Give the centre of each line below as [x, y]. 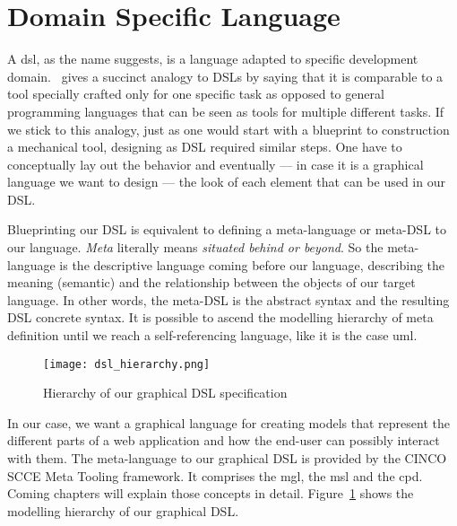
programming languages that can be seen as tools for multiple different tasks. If [226, 111]
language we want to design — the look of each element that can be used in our [226, 182]
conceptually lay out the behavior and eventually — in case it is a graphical [216, 164]
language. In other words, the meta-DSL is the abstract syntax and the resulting [228, 299]
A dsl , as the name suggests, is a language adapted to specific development [213, 59]
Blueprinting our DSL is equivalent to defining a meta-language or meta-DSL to [227, 229]
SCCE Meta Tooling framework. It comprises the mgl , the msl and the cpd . [215, 475]
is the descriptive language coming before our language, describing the [252, 264]
